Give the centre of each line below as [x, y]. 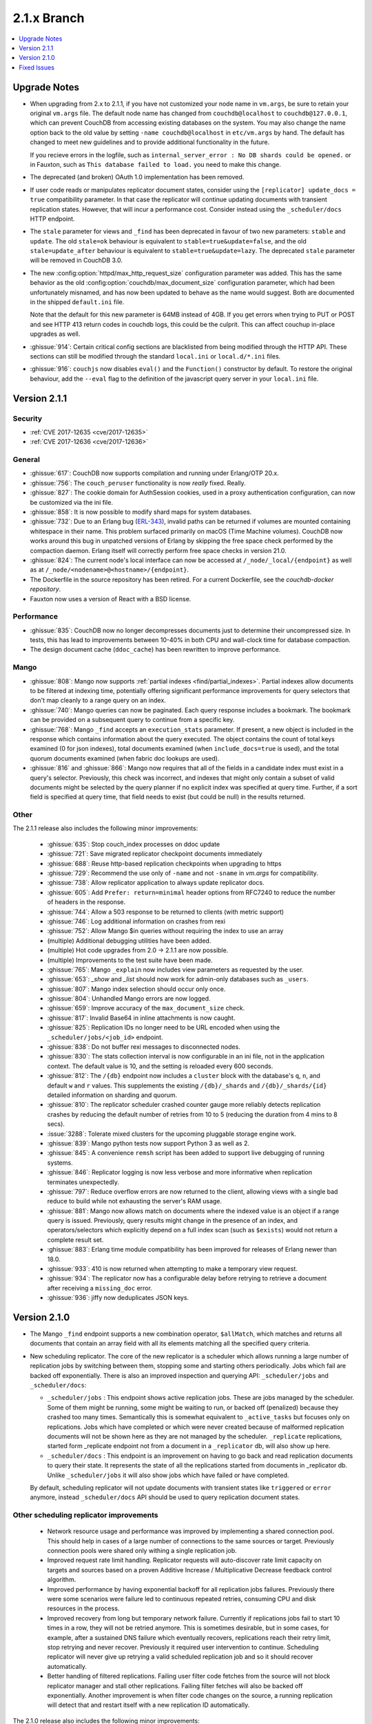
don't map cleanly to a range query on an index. [98, 701]
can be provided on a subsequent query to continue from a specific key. [132, 720]
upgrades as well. [55, 334]
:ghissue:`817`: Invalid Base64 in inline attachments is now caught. [141, 1018]
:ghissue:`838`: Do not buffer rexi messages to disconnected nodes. [144, 1047]
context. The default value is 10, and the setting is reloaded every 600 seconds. [160, 1066]
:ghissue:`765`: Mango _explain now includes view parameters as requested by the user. [175, 970]
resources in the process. [83, 1608]
